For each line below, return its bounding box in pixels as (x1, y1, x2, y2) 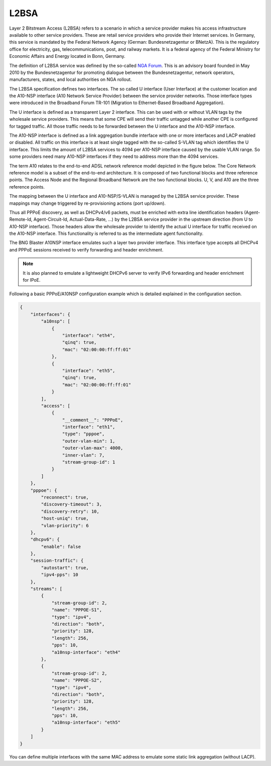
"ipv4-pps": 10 (41, 572, 79, 578)
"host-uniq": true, (41, 516, 89, 522)
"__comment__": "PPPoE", (62, 417, 123, 422)
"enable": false (41, 544, 81, 549)
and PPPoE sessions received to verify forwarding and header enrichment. (9, 246, 164, 252)
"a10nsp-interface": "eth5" (51, 720, 120, 725)
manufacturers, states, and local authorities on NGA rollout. (9, 76, 132, 82)
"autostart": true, (41, 565, 89, 570)
